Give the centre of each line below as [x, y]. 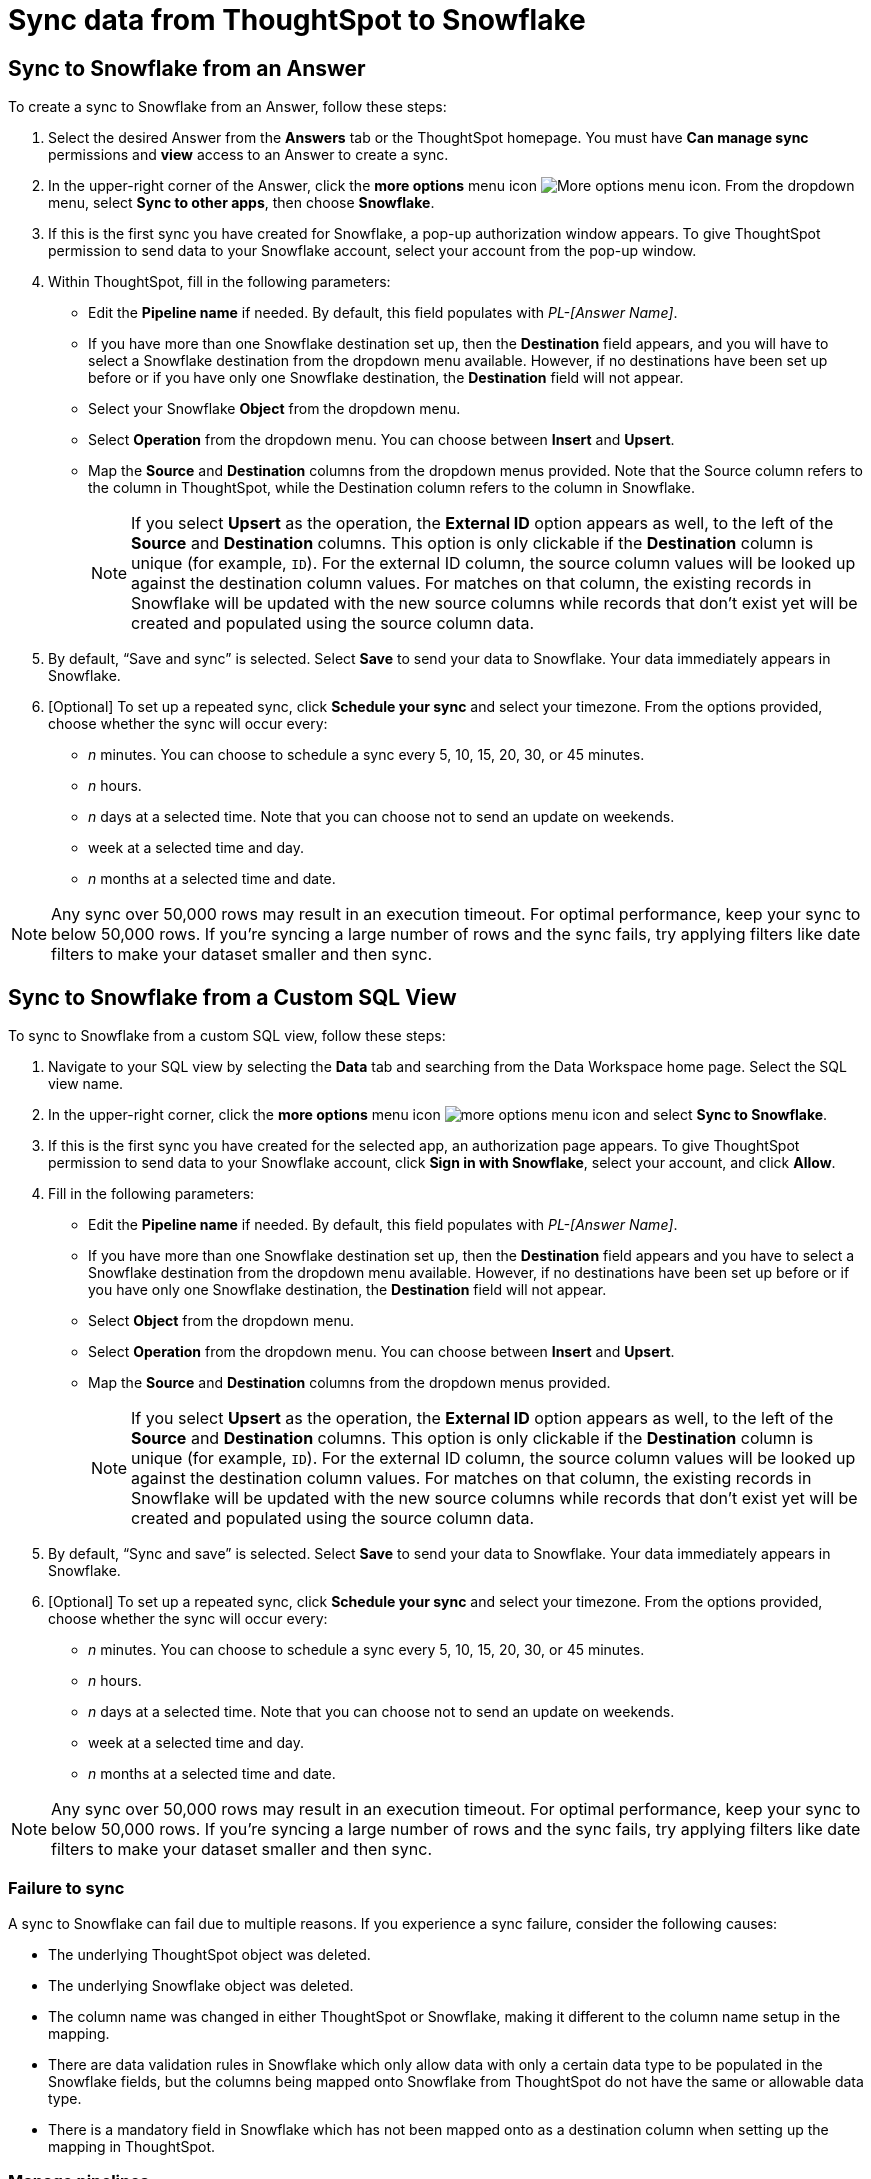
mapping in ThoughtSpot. [132, 2146]
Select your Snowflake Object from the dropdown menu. [274, 409]
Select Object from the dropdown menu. [221, 1321]
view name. [86, 1084]
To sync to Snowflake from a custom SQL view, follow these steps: [227, 1036]
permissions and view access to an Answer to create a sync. [248, 155]
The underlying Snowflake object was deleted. [201, 1985]
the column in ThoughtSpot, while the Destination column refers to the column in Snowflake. [391, 488]
